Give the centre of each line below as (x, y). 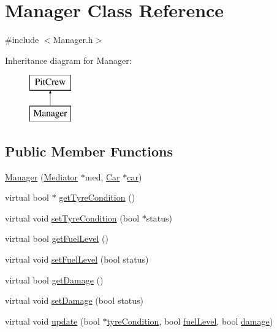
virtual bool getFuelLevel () (57, 238)
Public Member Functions (89, 151)
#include (22, 40)
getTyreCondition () (97, 197)
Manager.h (73, 40)
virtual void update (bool (52, 321)
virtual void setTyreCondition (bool (72, 218)
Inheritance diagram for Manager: (68, 60)
